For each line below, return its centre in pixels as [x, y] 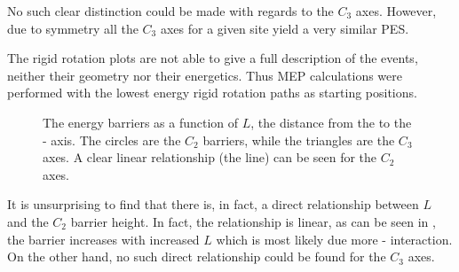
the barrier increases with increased [103, 239]
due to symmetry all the [73, 28]
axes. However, [396, 11]
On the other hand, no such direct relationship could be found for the [197, 256]
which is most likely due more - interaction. [334, 239]
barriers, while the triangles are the [299, 140]
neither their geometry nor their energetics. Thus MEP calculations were [205, 75]
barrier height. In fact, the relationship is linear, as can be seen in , [253, 221]
